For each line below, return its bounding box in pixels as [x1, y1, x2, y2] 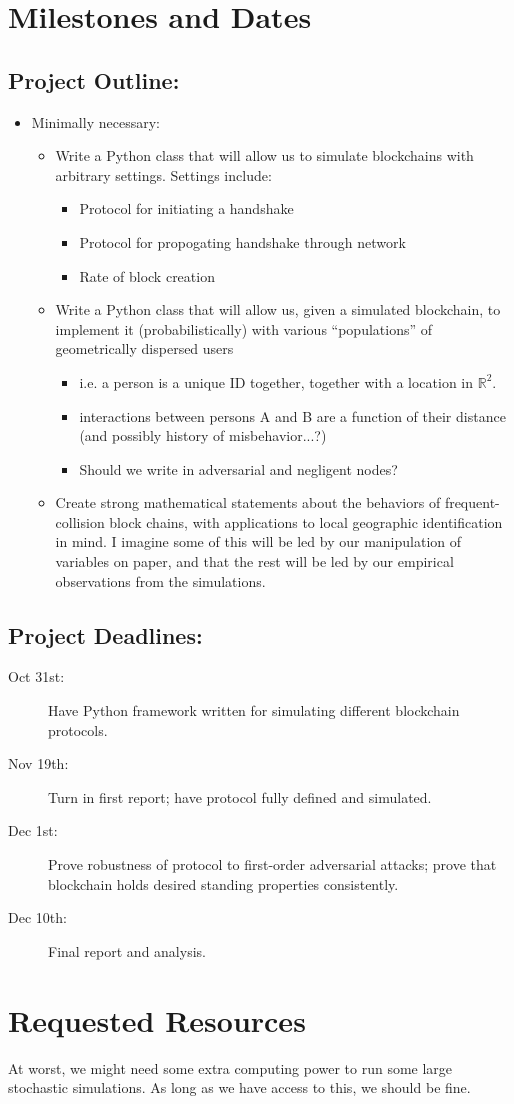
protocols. [48, 719, 108, 740]
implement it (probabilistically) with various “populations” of [55, 318, 433, 339]
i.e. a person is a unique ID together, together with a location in [79, 371, 474, 392]
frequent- [444, 492, 500, 513]
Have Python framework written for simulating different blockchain [48, 700, 460, 721]
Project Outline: [8, 64, 180, 95]
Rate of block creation [79, 265, 215, 286]
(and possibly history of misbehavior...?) [79, 425, 327, 446]
